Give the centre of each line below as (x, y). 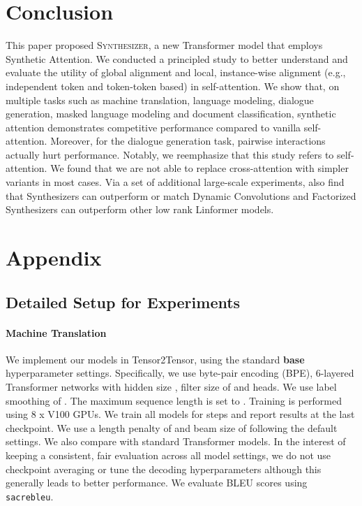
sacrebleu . (30, 496)
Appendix (54, 258)
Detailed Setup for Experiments (123, 302)
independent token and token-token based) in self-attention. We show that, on (173, 86)
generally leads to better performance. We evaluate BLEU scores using (157, 483)
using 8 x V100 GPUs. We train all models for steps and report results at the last (180, 414)
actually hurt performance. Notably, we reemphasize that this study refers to (170, 154)
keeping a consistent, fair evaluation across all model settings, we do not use (168, 455)
